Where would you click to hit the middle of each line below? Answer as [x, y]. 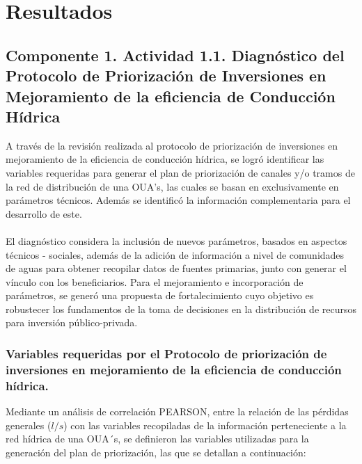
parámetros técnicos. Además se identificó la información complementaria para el [178, 200]
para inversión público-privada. [72, 322]
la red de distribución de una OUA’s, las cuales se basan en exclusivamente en [172, 186]
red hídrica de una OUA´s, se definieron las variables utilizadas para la [157, 439]
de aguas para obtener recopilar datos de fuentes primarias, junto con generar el [176, 268]
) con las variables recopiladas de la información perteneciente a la [205, 425]
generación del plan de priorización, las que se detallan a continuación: [156, 452]
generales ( [29, 425]
